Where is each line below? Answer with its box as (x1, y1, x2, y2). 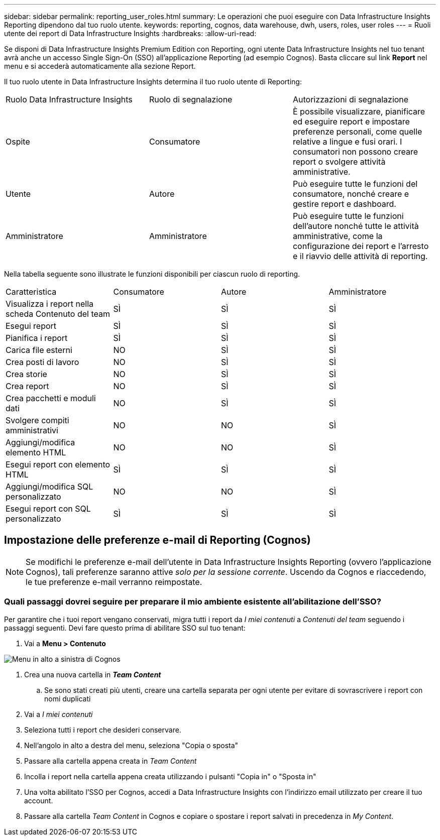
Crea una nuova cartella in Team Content (24, 670, 161, 679)
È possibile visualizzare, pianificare (292, 106, 425, 116)
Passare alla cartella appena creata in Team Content (24, 756, 197, 765)
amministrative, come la (292, 231, 383, 241)
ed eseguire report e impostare (292, 116, 410, 127)
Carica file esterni (6, 345, 72, 355)
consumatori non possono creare (292, 147, 418, 157)
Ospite (6, 137, 30, 147)
